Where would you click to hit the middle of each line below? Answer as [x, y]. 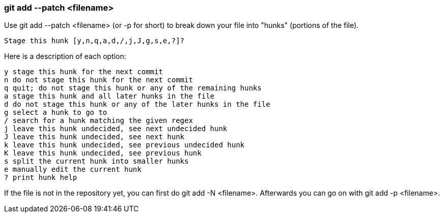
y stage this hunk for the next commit [84, 72]
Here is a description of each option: [65, 56]
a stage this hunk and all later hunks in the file [109, 96]
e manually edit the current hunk [73, 169]
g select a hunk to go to [56, 113]
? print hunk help [41, 178]
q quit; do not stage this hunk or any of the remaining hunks [133, 88]
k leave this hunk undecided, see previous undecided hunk [124, 145]
